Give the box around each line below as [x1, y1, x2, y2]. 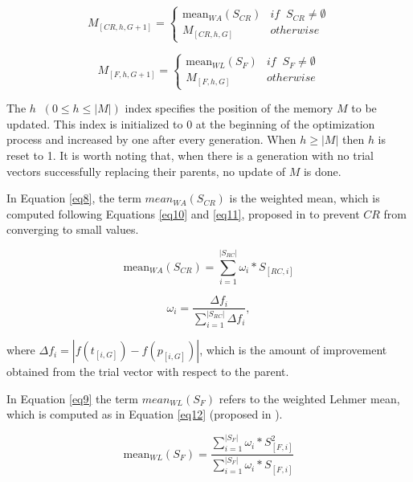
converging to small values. [6, 221, 139, 238]
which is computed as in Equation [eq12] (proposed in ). [6, 406, 283, 423]
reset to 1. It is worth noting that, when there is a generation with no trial [6, 146, 374, 163]
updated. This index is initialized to [6, 115, 183, 132]
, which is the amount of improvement [199, 341, 387, 358]
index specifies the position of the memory [125, 100, 333, 116]
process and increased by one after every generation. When [6, 131, 296, 148]
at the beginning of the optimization [195, 115, 375, 132]
